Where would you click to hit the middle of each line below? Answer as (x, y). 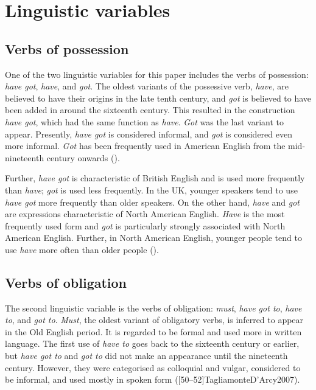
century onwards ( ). (83, 157)
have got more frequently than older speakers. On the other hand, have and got (153, 202)
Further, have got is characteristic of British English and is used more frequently (155, 178)
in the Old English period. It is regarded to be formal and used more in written (153, 331)
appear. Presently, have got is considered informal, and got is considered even (149, 134)
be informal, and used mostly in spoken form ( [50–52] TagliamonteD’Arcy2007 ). (153, 379)
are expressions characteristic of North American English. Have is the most (145, 214)
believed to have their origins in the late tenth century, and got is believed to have (158, 98)
